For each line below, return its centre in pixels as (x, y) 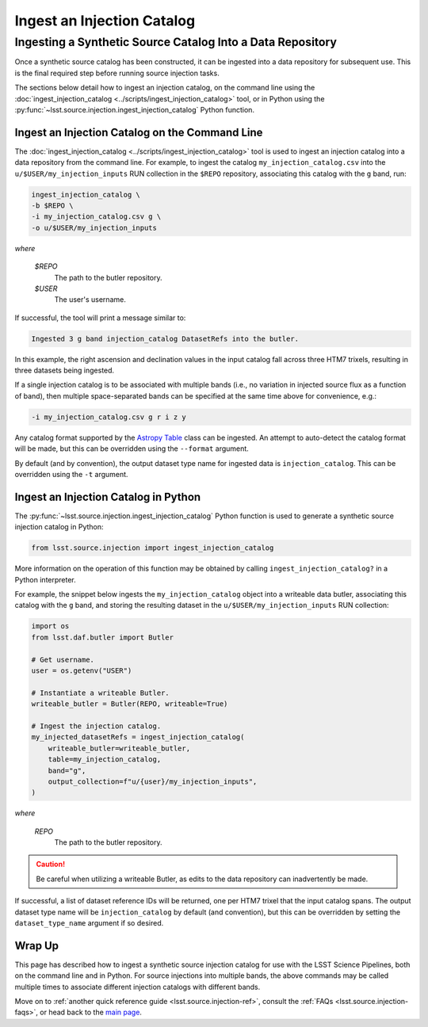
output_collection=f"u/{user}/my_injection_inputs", (153, 781)
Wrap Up (37, 946)
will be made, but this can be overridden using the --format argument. (132, 449)
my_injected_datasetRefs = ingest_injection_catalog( (138, 737)
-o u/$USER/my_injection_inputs (94, 227)
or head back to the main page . (91, 1012)
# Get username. (63, 659)
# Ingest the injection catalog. (96, 726)
